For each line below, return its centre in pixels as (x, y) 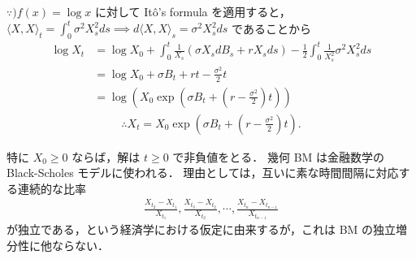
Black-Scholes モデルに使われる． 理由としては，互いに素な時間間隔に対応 (203, 173)
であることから (271, 28)
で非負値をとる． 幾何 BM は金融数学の (279, 156)
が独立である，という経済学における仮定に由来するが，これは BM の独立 (201, 229)
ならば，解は (106, 156)
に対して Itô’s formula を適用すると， (193, 11)
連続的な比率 (52, 188)
